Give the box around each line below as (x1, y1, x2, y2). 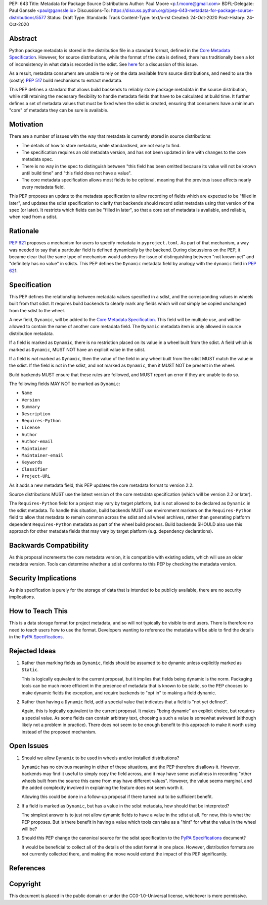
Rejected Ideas (9, 647, 56, 655)
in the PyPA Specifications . (9, 634, 64, 640)
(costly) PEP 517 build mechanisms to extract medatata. (9, 77, 123, 83)
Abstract (9, 34, 37, 43)
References (9, 864, 45, 872)
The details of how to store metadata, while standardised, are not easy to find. (21, 142, 181, 148)
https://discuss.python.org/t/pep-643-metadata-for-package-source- (111, 7, 254, 13)
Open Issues (9, 741, 49, 750)
